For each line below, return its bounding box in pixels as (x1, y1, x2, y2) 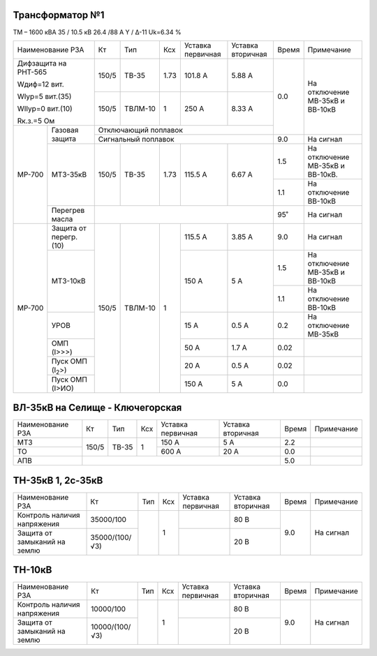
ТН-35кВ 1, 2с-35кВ (13, 475, 103, 486)
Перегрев (51, 205, 85, 215)
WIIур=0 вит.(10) (17, 103, 73, 113)
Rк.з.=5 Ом (17, 116, 55, 126)
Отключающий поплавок (98, 125, 183, 135)
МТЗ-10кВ (51, 276, 86, 286)
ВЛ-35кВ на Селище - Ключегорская (13, 402, 182, 414)
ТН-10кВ (13, 564, 52, 576)
